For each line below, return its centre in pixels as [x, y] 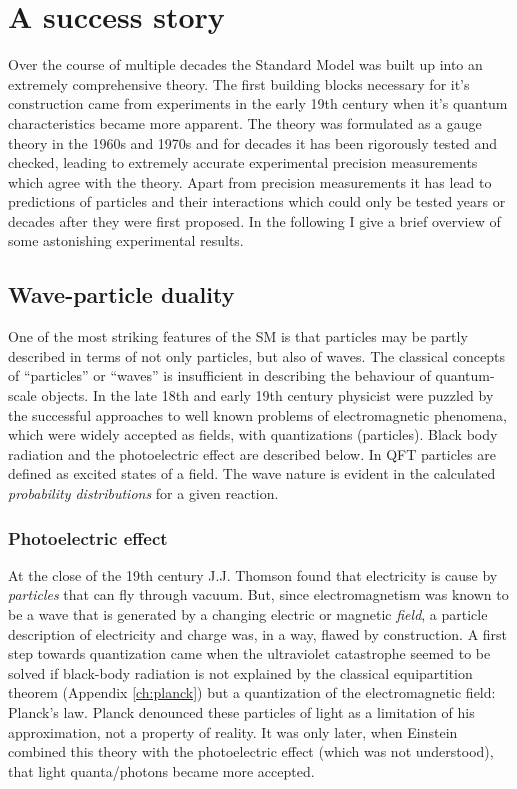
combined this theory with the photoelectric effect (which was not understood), [251, 751]
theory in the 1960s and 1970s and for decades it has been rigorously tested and [253, 142]
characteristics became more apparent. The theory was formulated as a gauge [245, 122]
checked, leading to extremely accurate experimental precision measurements [243, 162]
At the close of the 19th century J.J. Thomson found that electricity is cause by [253, 574]
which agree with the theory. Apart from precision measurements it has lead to [250, 181]
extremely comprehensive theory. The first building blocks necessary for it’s [239, 83]
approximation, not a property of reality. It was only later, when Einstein [233, 731]
